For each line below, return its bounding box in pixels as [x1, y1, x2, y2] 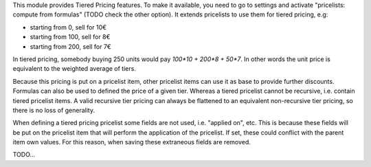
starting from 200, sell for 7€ [30, 42, 111, 51]
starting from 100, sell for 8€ [30, 33, 111, 41]
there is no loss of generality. [12, 106, 95, 114]
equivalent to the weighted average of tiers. [12, 65, 137, 73]
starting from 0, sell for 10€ [30, 23, 106, 31]
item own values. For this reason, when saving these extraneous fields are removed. [12, 138, 251, 146]
